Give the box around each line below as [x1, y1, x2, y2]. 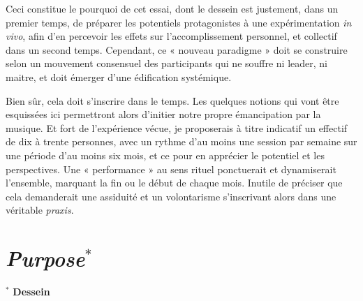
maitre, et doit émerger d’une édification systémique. [6, 69, 232, 84]
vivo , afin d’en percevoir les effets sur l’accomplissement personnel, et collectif [6, 29, 337, 43]
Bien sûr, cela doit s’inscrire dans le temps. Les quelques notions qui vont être [6, 93, 339, 108]
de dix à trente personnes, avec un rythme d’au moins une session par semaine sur [6, 134, 357, 149]
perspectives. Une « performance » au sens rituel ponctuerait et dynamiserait [6, 161, 336, 176]
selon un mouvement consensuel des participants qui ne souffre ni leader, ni [6, 56, 328, 71]
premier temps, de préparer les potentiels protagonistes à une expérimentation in [6, 15, 352, 29]
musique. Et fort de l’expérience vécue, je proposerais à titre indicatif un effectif [6, 120, 348, 135]
